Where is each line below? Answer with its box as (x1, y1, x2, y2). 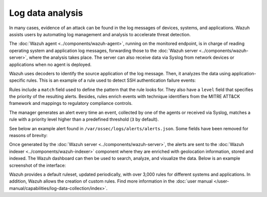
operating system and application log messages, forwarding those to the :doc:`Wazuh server (9, 48, 198, 53)
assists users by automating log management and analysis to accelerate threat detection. (9, 31, 191, 37)
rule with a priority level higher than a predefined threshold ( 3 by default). (9, 116, 159, 122)
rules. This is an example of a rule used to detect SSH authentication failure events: (26, 77, 196, 84)
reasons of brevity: (9, 133, 48, 139)
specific (9, 77, 26, 84)
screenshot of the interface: (9, 162, 66, 168)
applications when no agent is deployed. (9, 61, 91, 67)
